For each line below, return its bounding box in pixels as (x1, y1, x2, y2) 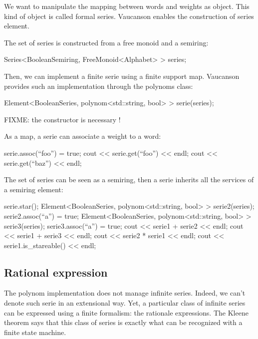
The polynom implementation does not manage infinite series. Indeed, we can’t (4, 288, 246, 298)
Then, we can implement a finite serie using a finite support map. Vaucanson (4, 70, 240, 81)
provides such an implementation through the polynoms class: (4, 80, 193, 91)
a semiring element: (4, 184, 63, 194)
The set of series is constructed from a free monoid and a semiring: (4, 37, 209, 47)
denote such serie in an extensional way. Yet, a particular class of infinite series (4, 298, 246, 308)
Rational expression (4, 264, 108, 280)
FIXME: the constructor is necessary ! (4, 114, 121, 124)
